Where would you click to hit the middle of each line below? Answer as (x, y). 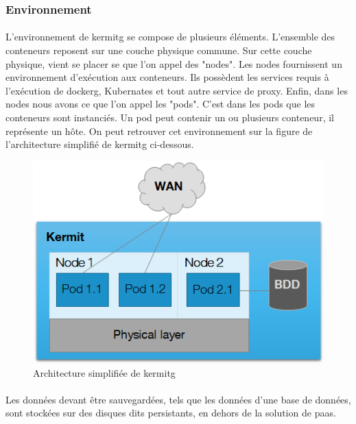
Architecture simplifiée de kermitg (104, 372)
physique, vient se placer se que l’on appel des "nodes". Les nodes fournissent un (174, 63)
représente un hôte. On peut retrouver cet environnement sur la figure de (159, 130)
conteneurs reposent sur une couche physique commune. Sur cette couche (159, 50)
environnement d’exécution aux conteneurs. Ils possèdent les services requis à (167, 77)
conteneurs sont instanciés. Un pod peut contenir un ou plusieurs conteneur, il (170, 117)
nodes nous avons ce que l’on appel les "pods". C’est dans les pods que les (161, 104)
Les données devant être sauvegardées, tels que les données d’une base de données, (178, 399)
